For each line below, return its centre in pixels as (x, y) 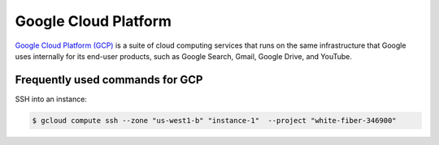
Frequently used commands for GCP (109, 80)
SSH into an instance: (51, 99)
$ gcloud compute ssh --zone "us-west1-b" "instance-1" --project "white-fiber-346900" (215, 120)
